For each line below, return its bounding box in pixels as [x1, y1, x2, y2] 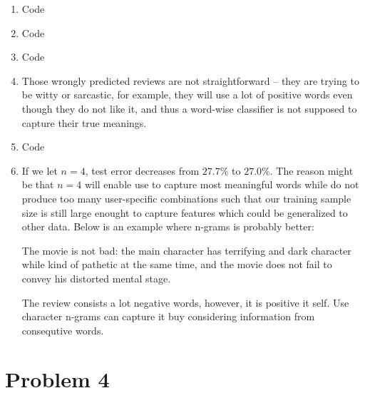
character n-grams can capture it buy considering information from [21, 309, 315, 324]
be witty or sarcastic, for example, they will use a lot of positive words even [21, 87, 353, 102]
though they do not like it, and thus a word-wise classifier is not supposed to [21, 101, 357, 116]
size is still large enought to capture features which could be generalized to [21, 205, 348, 220]
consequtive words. [21, 322, 104, 337]
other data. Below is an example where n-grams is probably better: [21, 219, 314, 234]
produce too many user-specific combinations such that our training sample [21, 190, 351, 205]
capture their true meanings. [21, 115, 147, 130]
